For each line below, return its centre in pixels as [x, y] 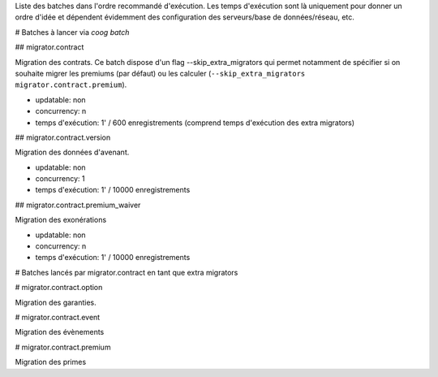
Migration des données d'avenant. [72, 152]
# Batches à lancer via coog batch [72, 32]
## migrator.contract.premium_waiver [78, 205]
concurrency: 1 [60, 179]
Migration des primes [51, 362]
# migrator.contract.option [59, 288]
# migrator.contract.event [58, 317]
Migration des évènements [60, 332]
